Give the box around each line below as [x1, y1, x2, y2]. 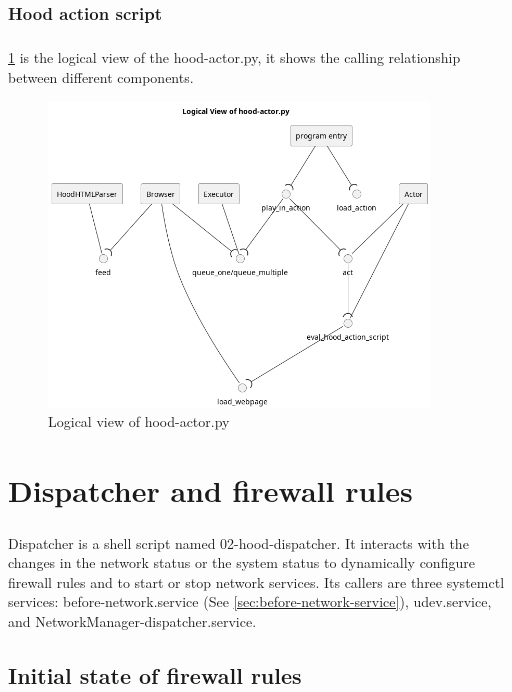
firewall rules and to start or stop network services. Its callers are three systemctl [8, 571, 505, 592]
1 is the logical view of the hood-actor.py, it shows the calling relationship [8, 47, 461, 68]
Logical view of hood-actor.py [48, 411, 230, 432]
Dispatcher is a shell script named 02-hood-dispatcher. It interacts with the [8, 532, 469, 553]
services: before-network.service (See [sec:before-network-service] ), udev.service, [8, 591, 492, 612]
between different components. [8, 66, 194, 87]
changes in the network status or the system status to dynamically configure [8, 552, 475, 573]
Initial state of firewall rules [8, 659, 302, 690]
